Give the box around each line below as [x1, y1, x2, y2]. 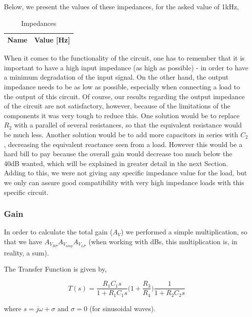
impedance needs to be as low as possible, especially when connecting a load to [4, 82, 240, 92]
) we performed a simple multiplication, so [120, 227, 248, 237]
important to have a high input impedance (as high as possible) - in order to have [4, 62, 249, 72]
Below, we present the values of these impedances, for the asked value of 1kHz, [4, 1, 239, 11]
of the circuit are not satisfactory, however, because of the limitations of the [4, 101, 231, 111]
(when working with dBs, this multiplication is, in [88, 236, 237, 246]
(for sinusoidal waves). [89, 303, 156, 313]
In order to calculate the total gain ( [4, 227, 113, 237]
